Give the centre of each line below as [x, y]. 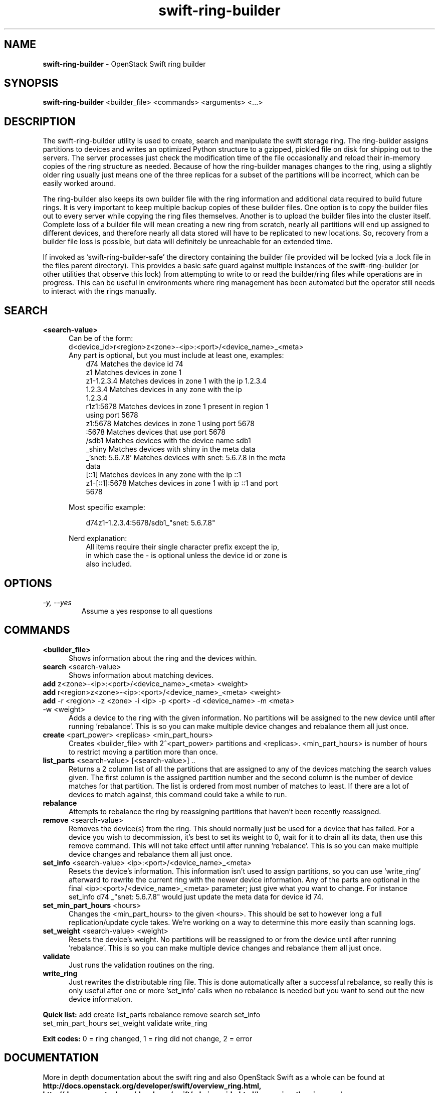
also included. [109, 564]
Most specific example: [107, 507]
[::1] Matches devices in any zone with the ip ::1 [164, 475]
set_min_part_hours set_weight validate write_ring [125, 1023]
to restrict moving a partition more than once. [143, 752]
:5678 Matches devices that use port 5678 [156, 432]
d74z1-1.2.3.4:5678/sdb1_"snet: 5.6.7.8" [151, 523]
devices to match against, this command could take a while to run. [178, 794]
